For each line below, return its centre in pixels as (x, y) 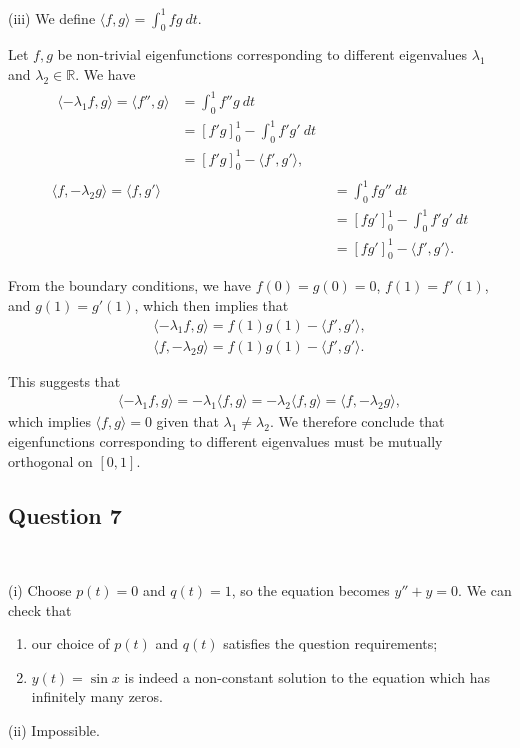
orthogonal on (50, 460)
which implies (49, 421)
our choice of (70, 643)
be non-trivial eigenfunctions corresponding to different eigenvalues (262, 54)
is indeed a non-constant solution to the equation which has (307, 676)
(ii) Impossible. (54, 729)
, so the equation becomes (310, 589)
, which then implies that (211, 305)
